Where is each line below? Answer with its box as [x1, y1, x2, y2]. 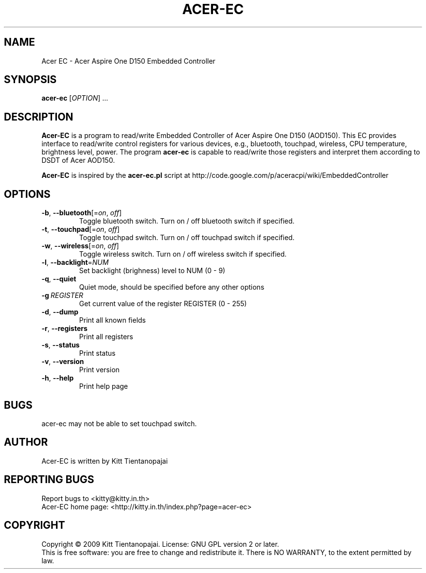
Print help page [79, 382, 128, 391]
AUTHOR [4, 436, 48, 449]
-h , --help [41, 374, 74, 382]
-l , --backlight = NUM [41, 258, 109, 267]
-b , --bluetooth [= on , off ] [41, 208, 122, 217]
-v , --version [41, 357, 84, 366]
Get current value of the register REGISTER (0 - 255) [79, 299, 247, 308]
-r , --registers [41, 324, 88, 333]
